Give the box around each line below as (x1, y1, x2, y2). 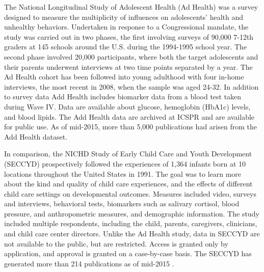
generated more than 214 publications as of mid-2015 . (4, 258, 174, 268)
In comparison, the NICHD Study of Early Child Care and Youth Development (4, 148, 252, 159)
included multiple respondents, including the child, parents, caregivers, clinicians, (4, 218, 257, 229)
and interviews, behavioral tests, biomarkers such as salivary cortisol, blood (4, 198, 240, 209)
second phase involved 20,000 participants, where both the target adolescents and (4, 51, 258, 62)
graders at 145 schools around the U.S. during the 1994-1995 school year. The (4, 41, 247, 52)
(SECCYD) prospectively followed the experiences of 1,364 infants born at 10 (4, 158, 246, 169)
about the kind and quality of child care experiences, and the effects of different (4, 178, 253, 189)
